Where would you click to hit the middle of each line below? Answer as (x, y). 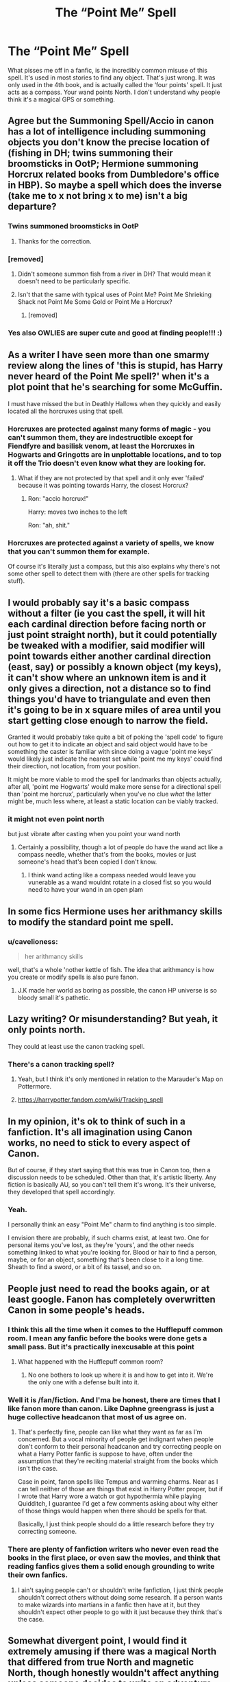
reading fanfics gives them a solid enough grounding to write (111, 1567)
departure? (32, 207)
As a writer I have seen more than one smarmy (108, 355)
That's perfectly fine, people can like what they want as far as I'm (110, 1432)
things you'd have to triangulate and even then (109, 699)
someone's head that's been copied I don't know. (87, 862)
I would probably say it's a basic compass (99, 603)
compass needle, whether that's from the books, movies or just (107, 855)
